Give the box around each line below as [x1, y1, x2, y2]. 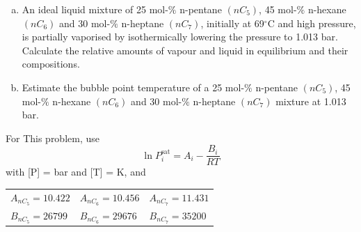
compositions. [22, 56, 80, 71]
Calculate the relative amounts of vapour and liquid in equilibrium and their [22, 42, 348, 57]
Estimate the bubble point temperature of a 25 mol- [22, 79, 245, 94]
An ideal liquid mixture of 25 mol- [22, 2, 168, 16]
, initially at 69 [200, 15, 264, 30]
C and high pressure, [267, 15, 356, 30]
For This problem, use [6, 130, 99, 145]
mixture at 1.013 [275, 93, 346, 108]
